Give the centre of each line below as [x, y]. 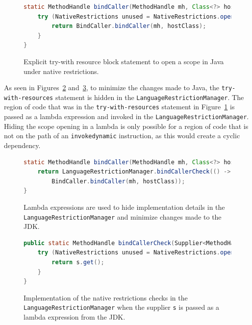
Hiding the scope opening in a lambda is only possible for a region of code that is [126, 126]
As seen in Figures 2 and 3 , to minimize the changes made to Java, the [112, 87]
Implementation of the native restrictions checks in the [106, 297]
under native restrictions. [61, 71]
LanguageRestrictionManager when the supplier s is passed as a [122, 307]
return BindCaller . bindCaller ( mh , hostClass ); [129, 26]
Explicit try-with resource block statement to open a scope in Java [124, 61]
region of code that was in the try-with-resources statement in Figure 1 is [119, 107]
